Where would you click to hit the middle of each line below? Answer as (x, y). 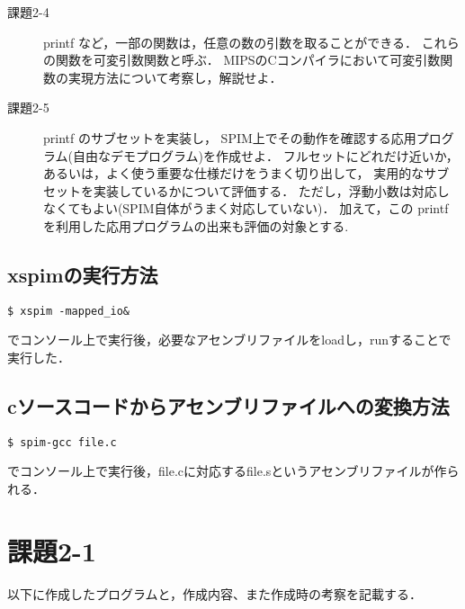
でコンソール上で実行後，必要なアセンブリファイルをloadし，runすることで (229, 340)
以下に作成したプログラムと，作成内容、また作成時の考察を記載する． (215, 593)
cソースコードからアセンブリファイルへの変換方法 (228, 405)
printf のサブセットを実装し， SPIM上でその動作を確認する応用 (230, 137)
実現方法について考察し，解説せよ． (175, 77)
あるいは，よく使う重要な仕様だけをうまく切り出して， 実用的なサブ (246, 173)
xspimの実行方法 (83, 274)
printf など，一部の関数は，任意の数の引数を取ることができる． (230, 42)
